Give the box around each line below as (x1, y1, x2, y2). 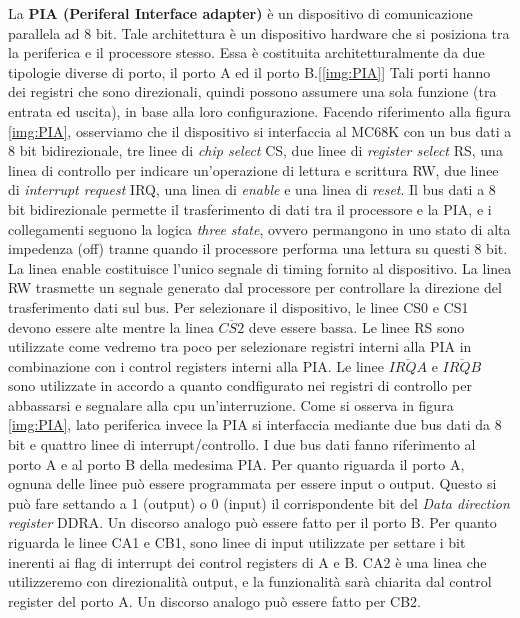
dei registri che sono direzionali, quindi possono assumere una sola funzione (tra (8, 81, 497, 102)
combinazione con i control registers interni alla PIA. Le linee (8, 355, 384, 376)
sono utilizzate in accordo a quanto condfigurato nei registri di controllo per (8, 375, 472, 396)
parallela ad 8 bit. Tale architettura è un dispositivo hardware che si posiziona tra (8, 22, 510, 43)
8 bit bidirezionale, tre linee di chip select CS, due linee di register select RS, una (8, 140, 503, 161)
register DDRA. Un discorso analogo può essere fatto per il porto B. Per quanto (8, 512, 497, 533)
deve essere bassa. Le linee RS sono (248, 316, 465, 337)
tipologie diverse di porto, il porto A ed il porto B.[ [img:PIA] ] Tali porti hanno (8, 61, 491, 82)
